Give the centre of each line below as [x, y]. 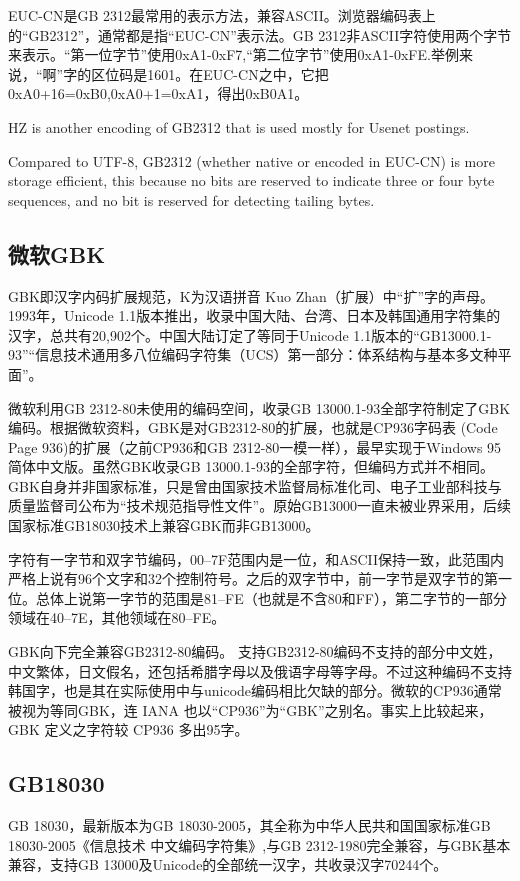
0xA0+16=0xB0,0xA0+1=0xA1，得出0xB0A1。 [158, 93]
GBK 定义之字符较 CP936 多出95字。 [128, 729]
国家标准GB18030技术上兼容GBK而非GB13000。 [164, 525]
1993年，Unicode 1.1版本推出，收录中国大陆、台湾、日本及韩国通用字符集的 [254, 315]
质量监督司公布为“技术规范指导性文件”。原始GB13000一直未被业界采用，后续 [260, 505]
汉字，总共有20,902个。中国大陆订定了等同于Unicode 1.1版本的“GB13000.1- [250, 334]
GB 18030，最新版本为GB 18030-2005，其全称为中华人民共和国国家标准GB [249, 825]
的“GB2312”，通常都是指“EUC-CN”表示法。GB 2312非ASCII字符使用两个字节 [260, 34]
